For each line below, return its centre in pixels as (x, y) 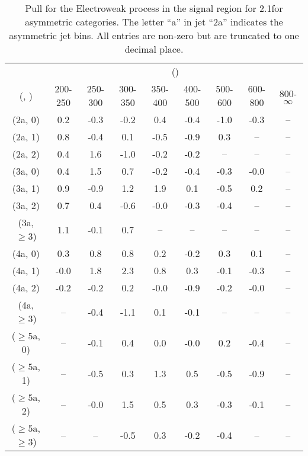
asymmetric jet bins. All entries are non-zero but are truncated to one (154, 35)
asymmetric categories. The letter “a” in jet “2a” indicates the (154, 22)
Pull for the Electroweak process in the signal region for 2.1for (154, 8)
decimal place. (154, 49)
